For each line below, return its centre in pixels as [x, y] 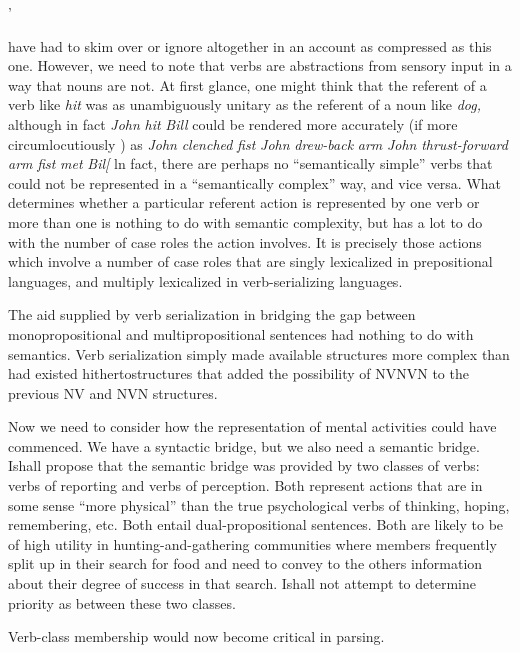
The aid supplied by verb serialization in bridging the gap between [212, 314]
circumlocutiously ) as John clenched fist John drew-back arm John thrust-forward [258, 143]
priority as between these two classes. [122, 602]
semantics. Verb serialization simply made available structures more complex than [259, 353]
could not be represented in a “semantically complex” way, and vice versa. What [255, 182]
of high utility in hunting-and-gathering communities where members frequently [252, 543]
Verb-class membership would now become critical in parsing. [196, 636]
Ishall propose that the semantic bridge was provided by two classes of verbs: [244, 465]
